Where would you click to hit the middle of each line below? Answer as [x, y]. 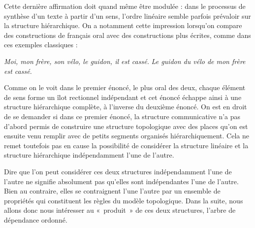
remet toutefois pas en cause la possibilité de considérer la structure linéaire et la [126, 145]
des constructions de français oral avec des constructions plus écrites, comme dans [127, 35]
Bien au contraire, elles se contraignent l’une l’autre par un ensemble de [112, 191]
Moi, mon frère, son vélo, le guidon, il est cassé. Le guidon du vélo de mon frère [125, 61]
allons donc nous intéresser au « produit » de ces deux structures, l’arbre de [120, 210]
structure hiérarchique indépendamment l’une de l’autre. [89, 155]
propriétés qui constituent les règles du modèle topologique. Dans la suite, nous [124, 200]
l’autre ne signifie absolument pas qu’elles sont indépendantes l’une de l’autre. [121, 181]
